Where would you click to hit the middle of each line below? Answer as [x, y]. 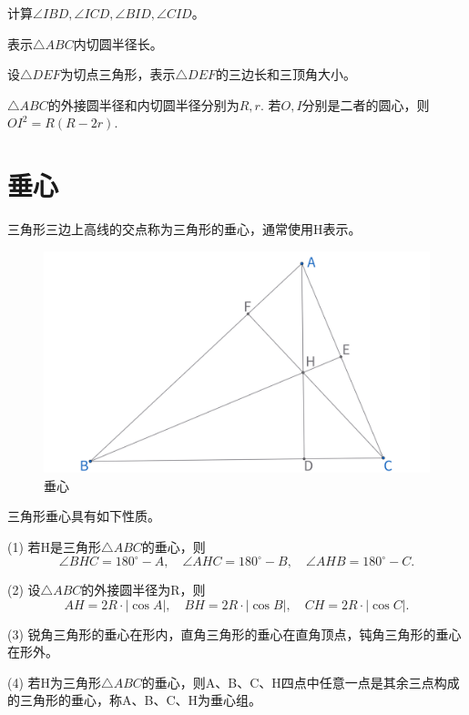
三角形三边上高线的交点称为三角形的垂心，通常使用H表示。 [184, 229]
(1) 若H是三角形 [55, 546]
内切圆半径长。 [118, 43]
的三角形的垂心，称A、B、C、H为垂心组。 [135, 700]
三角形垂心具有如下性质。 [84, 516]
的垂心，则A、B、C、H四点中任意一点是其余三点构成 [301, 682]
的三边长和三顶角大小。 [286, 74]
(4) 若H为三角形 [55, 682]
